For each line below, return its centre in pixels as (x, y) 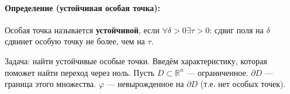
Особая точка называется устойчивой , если (82, 29)
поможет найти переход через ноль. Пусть (80, 72)
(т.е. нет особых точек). (243, 84)
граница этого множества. (51, 84)
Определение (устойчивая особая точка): (83, 7)
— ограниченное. (217, 72)
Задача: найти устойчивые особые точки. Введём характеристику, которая (136, 60)
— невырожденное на (145, 84)
